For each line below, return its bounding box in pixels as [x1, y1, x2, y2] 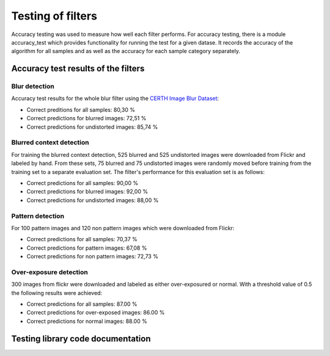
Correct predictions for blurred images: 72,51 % [26, 115, 147, 122]
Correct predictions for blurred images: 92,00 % [26, 188, 148, 195]
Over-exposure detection [11, 267, 88, 276]
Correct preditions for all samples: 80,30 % [26, 106, 136, 113]
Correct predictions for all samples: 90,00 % [26, 179, 139, 186]
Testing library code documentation [11, 333, 151, 344]
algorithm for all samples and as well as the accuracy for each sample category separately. [11, 48, 241, 55]
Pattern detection [11, 211, 65, 220]
